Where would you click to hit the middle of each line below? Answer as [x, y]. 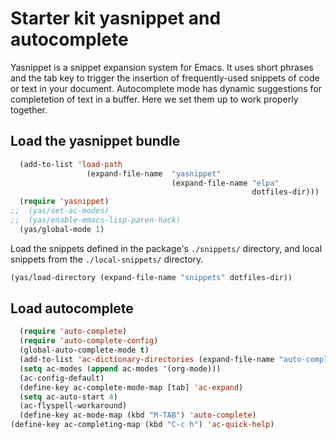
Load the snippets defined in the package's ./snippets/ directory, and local [166, 248]
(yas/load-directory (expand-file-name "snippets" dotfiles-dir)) [151, 277]
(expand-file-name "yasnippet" [154, 173]
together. [29, 109]
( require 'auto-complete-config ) [89, 341]
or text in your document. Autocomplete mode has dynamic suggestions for [166, 88]
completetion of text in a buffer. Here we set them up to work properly [154, 99]
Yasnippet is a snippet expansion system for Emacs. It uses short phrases [162, 67]
